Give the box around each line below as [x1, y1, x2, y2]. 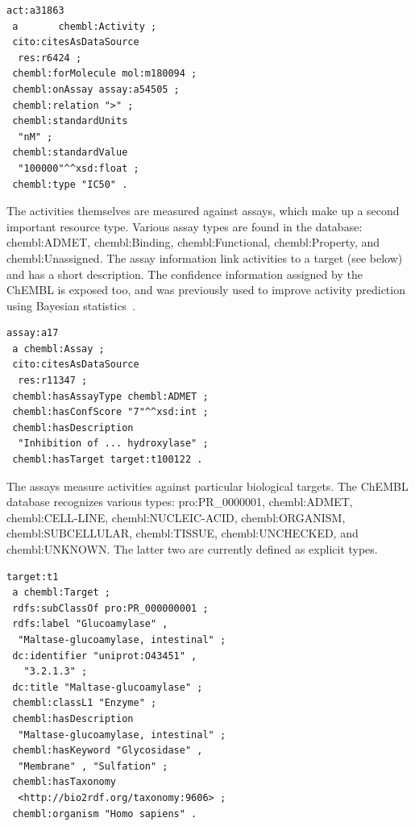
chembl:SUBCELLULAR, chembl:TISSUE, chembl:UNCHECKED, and [6, 525, 359, 542]
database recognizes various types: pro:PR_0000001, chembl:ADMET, [6, 493, 353, 510]
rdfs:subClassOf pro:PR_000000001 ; [12, 602, 209, 614]
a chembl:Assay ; [12, 342, 105, 355]
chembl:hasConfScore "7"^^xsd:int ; [12, 406, 209, 418]
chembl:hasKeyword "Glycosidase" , [12, 745, 203, 757]
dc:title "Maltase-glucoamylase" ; [12, 681, 203, 693]
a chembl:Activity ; [12, 20, 157, 32]
